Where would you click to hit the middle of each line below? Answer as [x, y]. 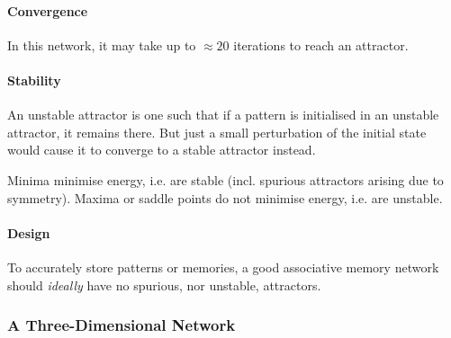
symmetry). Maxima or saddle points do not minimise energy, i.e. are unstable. [225, 197]
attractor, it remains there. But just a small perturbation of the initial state [217, 132]
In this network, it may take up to [102, 44]
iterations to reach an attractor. [321, 44]
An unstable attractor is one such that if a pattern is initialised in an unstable [223, 115]
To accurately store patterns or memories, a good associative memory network [223, 267]
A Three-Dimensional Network [122, 325]
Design [29, 232]
